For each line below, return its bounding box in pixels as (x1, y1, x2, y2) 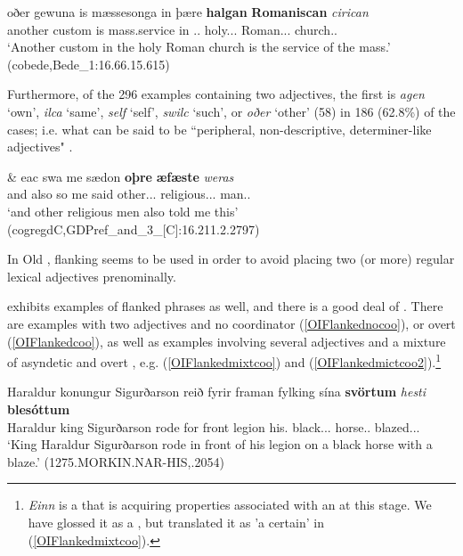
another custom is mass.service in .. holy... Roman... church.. (7, 20, 337, 38)
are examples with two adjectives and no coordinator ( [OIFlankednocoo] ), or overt (7, 314, 456, 332)
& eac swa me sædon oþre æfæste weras (7, 167, 234, 185)
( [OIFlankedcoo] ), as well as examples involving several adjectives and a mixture (7, 331, 446, 350)
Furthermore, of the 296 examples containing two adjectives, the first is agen (7, 85, 425, 103)
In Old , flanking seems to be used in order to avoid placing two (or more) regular (7, 249, 455, 268)
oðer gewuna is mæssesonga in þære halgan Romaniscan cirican (7, 3, 369, 20)
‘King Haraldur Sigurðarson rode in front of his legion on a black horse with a (7, 435, 433, 454)
